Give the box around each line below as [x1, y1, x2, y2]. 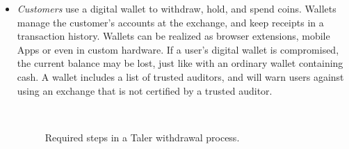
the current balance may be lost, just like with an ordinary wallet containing [17, 56, 343, 70]
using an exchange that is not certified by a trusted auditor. [17, 83, 273, 97]
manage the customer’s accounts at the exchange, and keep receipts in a [17, 15, 324, 29]
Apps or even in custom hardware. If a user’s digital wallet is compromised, [17, 42, 339, 56]
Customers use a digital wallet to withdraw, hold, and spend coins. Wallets [17, 1, 336, 15]
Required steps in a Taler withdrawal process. [44, 130, 240, 144]
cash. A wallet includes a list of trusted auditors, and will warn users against [17, 69, 344, 84]
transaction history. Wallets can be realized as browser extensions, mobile [17, 29, 330, 43]
